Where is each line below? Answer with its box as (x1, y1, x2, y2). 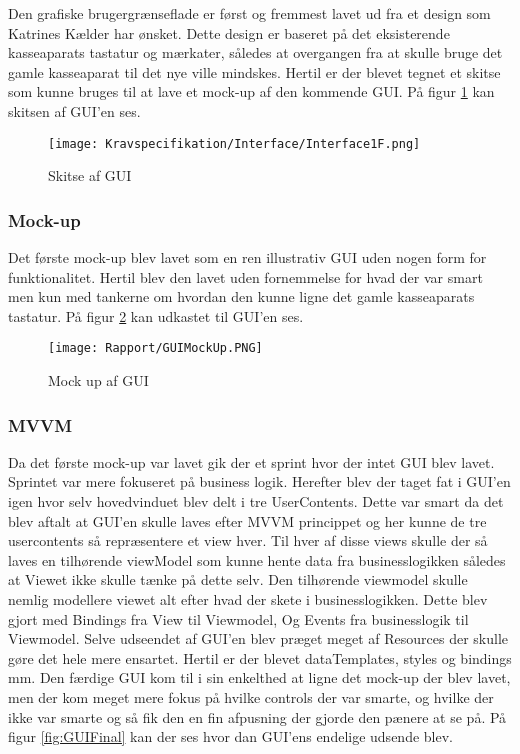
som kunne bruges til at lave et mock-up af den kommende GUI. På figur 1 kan (8, 81, 495, 102)
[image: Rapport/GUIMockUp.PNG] (48, 341, 263, 356)
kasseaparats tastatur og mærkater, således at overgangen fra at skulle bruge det (8, 42, 503, 63)
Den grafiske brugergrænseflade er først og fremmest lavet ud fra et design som (8, 3, 491, 23)
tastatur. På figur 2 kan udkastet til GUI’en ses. (8, 305, 304, 326)
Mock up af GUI (48, 370, 149, 391)
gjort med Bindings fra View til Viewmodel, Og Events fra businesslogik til (8, 608, 469, 629)
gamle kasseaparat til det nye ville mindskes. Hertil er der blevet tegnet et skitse (8, 61, 501, 82)
